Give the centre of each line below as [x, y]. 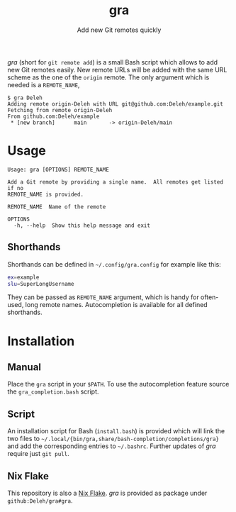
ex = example [23, 277]
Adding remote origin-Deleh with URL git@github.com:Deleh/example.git [115, 104]
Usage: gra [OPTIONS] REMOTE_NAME [58, 169]
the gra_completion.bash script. [53, 391]
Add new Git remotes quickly [119, 30]
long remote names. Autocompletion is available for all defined [116, 305]
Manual [24, 367]
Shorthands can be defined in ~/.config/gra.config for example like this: [114, 264]
